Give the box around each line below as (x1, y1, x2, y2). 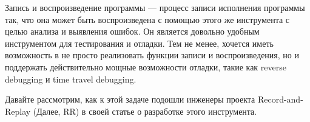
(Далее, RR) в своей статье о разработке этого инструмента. (33, 104, 257, 117)
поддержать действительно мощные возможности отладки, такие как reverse (5, 60, 286, 73)
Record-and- (257, 93, 303, 106)
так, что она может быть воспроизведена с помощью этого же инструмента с (5, 13, 290, 25)
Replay (5, 104, 31, 117)
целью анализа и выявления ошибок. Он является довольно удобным (5, 25, 260, 38)
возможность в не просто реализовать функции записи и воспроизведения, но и (5, 49, 299, 61)
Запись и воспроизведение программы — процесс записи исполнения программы (5, 1, 305, 13)
